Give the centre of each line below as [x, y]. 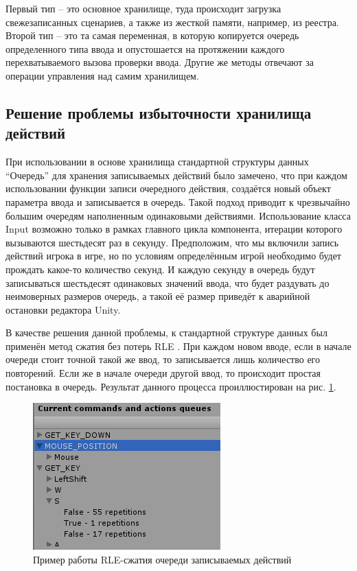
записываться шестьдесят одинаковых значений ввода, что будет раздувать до [168, 282]
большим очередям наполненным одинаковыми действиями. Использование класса [178, 215]
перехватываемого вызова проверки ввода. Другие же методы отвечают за [160, 62]
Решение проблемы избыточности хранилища [159, 112]
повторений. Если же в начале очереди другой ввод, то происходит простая [163, 373]
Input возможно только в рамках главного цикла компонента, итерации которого [174, 229]
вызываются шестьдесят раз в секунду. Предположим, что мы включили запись [172, 242]
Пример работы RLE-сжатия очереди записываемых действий [162, 559]
